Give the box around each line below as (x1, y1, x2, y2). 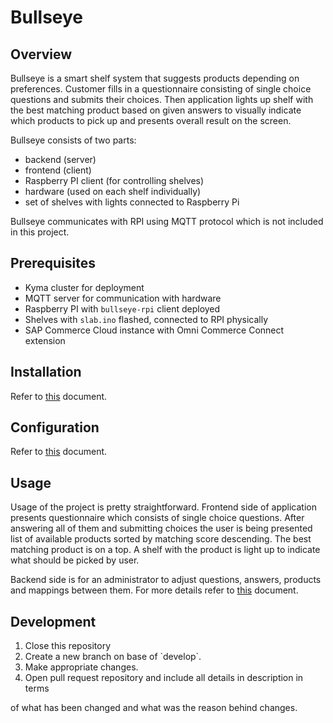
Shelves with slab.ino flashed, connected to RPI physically (24, 313, 269, 325)
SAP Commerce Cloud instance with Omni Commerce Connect (24, 324, 285, 336)
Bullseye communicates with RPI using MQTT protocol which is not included (10, 216, 324, 227)
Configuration (10, 419, 100, 436)
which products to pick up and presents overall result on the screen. (10, 115, 292, 126)
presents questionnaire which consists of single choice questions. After (10, 512, 305, 524)
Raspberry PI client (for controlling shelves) (24, 175, 205, 186)
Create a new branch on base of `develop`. (24, 651, 202, 663)
